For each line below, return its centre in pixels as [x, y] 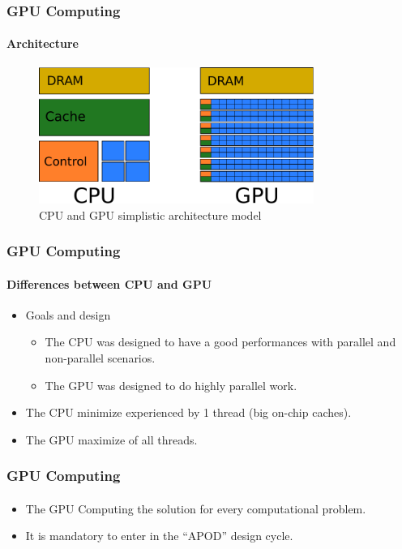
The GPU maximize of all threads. [111, 439]
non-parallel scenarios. [100, 358]
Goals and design [68, 314]
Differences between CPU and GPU [109, 283]
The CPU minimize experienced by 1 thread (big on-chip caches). [188, 412]
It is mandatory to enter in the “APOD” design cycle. [159, 536]
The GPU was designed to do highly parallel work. [171, 385]
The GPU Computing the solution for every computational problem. [196, 508]
